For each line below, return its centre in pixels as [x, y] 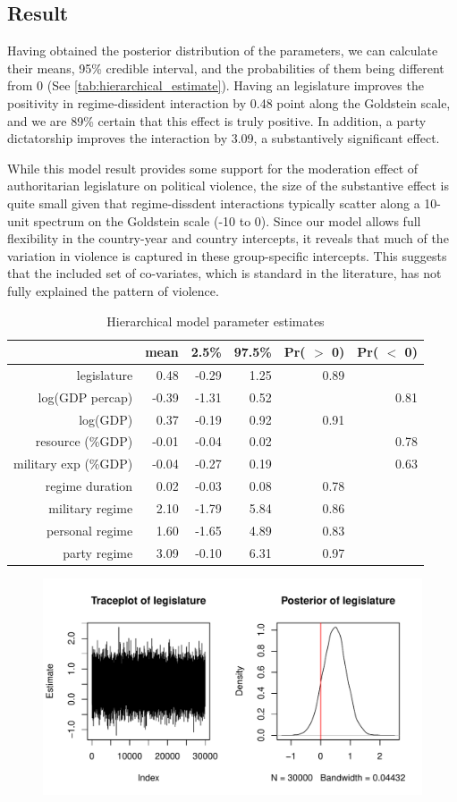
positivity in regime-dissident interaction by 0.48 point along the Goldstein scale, [229, 102]
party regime [98, 552]
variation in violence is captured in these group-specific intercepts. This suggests [227, 255]
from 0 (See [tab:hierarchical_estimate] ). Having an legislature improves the [216, 85]
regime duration [89, 486]
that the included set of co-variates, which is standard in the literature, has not [224, 273]
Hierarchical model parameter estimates [216, 321]
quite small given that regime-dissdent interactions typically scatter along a [214, 203]
